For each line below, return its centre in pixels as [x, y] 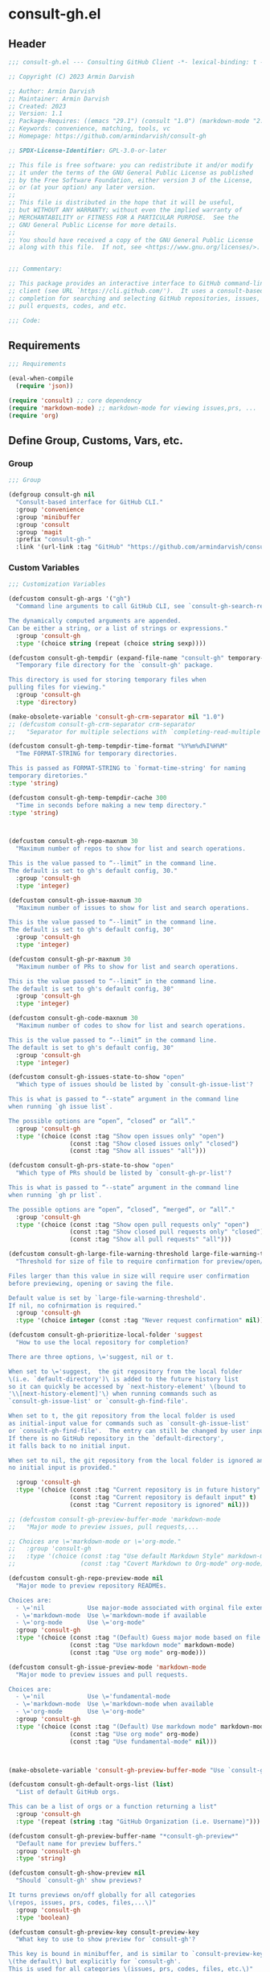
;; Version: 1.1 [35, 113]
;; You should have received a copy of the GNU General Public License [131, 240]
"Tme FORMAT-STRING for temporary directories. [97, 754]
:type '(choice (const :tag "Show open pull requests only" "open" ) [133, 1225]
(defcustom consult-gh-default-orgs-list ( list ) [91, 1785]
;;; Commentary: [35, 269]
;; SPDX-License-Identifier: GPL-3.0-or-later [88, 150]
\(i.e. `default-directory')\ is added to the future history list [124, 1379]
